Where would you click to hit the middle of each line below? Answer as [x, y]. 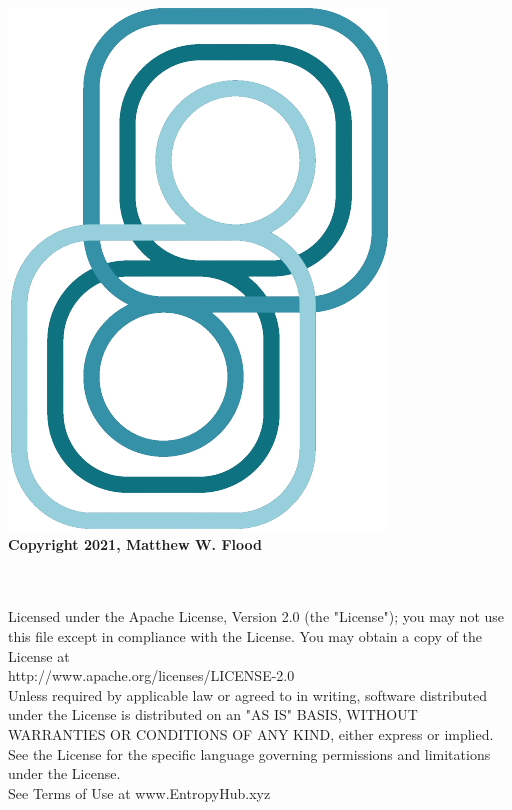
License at [39, 655]
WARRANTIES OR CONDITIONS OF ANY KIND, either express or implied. [251, 733]
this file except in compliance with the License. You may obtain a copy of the [245, 635]
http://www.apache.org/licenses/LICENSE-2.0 [151, 675]
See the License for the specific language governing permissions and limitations [249, 753]
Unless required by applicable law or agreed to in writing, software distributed [247, 694]
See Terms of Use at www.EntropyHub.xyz [139, 792]
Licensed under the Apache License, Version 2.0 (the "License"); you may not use [256, 616]
